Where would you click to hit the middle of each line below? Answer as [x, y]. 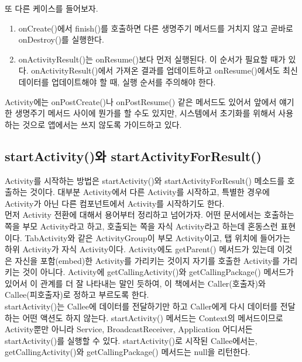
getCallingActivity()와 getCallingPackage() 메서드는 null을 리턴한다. [128, 352]
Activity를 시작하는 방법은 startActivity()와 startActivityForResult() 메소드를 [145, 180]
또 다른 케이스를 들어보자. [52, 8]
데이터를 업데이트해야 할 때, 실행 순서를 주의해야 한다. [117, 81]
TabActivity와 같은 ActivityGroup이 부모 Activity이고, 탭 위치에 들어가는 [157, 237]
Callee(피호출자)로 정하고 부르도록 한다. [77, 295]
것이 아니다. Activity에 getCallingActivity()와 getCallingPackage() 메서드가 [158, 272]
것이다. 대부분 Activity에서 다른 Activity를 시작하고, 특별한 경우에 [150, 192]
